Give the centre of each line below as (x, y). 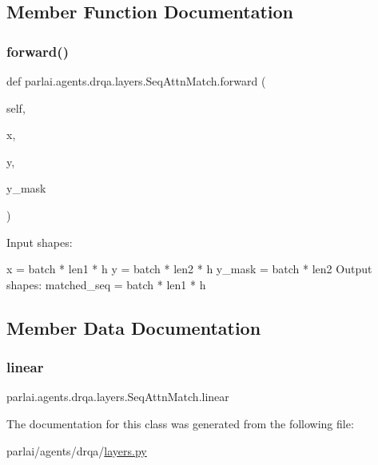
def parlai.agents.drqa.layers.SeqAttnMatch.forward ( (136, 81)
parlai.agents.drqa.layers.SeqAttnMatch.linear (118, 397)
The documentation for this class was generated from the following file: (180, 423)
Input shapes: (40, 242)
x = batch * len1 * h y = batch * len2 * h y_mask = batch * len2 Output (189, 269)
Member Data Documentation (134, 327)
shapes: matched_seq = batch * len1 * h (106, 284)
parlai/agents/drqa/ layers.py (77, 450)
